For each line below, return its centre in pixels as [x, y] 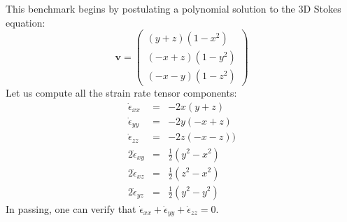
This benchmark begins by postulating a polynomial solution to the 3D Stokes [173, 8]
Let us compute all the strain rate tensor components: [121, 93]
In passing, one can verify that [71, 208]
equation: [26, 22]
